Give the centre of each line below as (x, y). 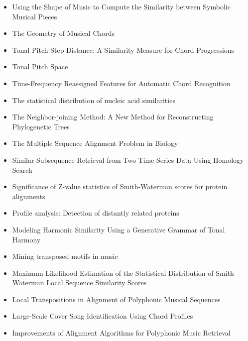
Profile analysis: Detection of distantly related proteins (96, 213)
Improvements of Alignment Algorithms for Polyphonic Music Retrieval (121, 333)
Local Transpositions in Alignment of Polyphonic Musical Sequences (116, 299)
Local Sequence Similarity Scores (97, 283)
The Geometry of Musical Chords (63, 33)
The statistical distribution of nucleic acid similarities (94, 100)
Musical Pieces (35, 16)
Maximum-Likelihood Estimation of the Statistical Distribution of (113, 273)
